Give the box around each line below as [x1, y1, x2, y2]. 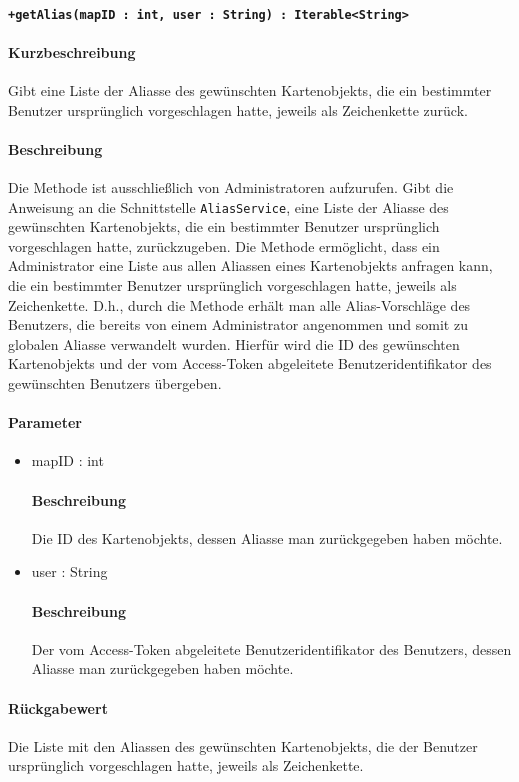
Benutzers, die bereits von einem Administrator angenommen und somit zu [8, 314, 468, 335]
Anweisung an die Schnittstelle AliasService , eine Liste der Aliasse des [8, 196, 449, 217]
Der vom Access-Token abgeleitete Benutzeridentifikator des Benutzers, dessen [31, 638, 512, 659]
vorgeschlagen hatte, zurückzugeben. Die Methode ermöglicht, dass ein [8, 235, 440, 256]
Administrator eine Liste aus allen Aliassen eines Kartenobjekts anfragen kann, [8, 255, 493, 276]
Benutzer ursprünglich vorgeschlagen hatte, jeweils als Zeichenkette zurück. [8, 99, 468, 120]
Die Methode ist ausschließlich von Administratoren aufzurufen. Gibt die [8, 177, 454, 198]
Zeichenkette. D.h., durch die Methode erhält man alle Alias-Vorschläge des [8, 294, 471, 315]
